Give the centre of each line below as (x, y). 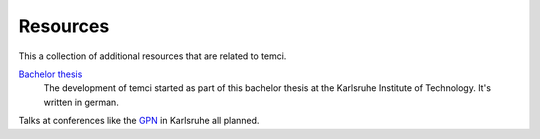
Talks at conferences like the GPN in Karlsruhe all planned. (139, 121)
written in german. (81, 102)
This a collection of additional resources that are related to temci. (152, 56)
